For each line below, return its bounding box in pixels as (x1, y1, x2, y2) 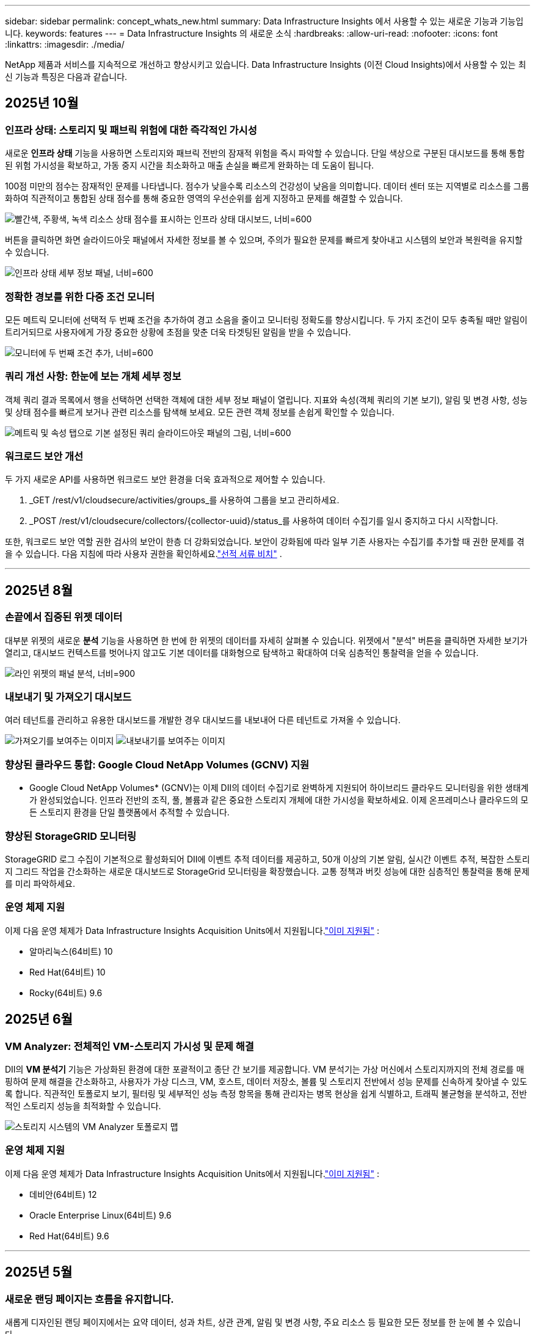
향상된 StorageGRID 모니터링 (5, 829, 137, 842)
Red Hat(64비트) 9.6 (29, 1230, 109, 1241)
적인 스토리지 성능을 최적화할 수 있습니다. (5, 1100, 161, 1111)
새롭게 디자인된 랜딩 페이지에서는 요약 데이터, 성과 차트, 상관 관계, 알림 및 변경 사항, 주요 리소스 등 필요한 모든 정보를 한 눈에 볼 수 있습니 (5, 1316, 521, 1327)
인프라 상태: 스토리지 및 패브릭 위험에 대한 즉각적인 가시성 (5, 123, 257, 136)
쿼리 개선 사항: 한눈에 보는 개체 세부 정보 (5, 370, 181, 383)
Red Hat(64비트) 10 (29, 966, 106, 977)
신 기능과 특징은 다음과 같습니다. (5, 71, 128, 82)
